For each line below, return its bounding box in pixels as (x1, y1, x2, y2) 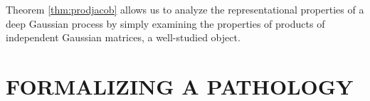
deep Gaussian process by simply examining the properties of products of (6, 16, 325, 31)
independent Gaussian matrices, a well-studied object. (6, 30, 240, 45)
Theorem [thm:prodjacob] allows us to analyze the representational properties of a (6, 2, 364, 16)
